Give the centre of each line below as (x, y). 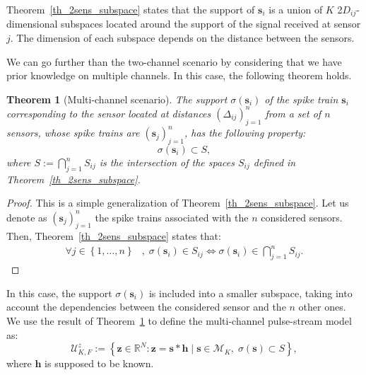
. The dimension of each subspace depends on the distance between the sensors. (182, 38)
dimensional (32, 24)
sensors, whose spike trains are (73, 133)
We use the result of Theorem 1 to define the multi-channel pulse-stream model (179, 321)
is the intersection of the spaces (167, 162)
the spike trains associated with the (172, 217)
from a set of (293, 113)
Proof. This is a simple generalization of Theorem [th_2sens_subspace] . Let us (178, 203)
